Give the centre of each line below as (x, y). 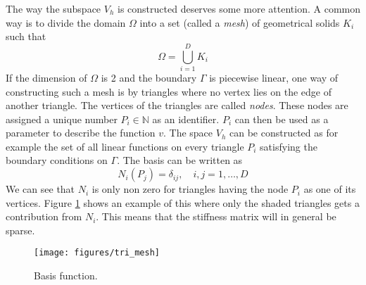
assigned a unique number (62, 119)
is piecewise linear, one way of (274, 77)
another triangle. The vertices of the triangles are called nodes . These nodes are (177, 105)
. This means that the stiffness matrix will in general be (216, 216)
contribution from (44, 216)
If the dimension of (46, 77)
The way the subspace (53, 8)
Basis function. (66, 275)
